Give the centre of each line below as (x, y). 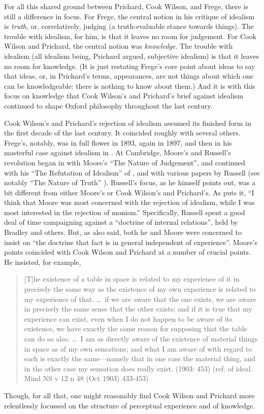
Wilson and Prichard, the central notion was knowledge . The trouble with (119, 46)
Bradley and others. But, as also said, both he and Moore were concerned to (123, 232)
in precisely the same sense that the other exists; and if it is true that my (138, 309)
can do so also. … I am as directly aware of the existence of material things (141, 338)
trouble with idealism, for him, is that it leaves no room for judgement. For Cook (130, 36)
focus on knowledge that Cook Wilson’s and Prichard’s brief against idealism (124, 96)
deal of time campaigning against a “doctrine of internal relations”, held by (121, 222)
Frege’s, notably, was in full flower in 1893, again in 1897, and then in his (118, 142)
